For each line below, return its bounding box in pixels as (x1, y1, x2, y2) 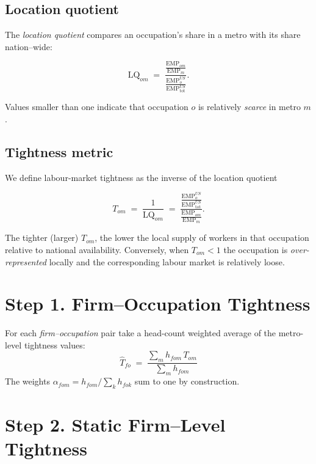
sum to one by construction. (134, 375, 240, 388)
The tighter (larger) (5, 231, 79, 244)
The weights (5, 375, 50, 388)
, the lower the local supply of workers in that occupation (95, 231, 309, 244)
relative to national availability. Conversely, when (5, 243, 189, 256)
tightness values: (24, 338, 85, 351)
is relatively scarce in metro (198, 100, 301, 113)
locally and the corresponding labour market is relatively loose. (49, 255, 285, 268)
